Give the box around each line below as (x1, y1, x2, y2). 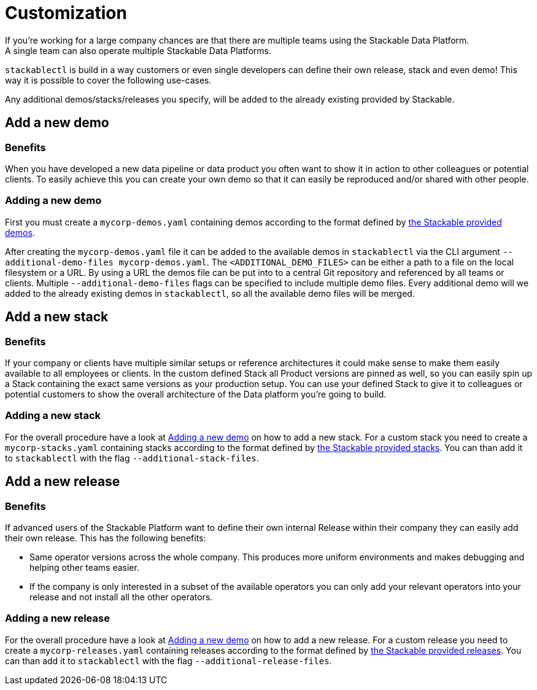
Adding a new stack (5, 409, 101, 422)
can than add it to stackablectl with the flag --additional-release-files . (5, 655, 332, 666)
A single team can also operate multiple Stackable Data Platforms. (5, 45, 271, 56)
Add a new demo (5, 115, 109, 131)
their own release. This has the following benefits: (5, 532, 206, 543)
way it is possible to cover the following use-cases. (5, 74, 212, 85)
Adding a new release (5, 612, 110, 625)
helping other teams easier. (29, 562, 139, 573)
